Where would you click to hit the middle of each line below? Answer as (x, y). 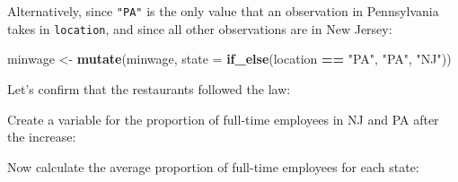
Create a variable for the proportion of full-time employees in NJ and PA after (223, 119)
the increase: (42, 137)
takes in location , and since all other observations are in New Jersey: (200, 28)
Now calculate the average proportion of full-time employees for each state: (213, 166)
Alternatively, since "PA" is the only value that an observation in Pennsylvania (223, 11)
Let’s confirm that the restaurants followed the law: (149, 88)
